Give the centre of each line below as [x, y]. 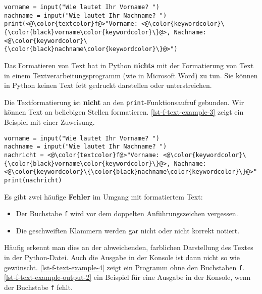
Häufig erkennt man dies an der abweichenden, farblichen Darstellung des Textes [129, 247]
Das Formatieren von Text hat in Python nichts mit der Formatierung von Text [129, 65]
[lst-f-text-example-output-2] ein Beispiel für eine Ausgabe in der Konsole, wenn [127, 277]
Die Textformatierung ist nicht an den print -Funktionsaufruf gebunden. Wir [124, 102]
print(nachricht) [33, 180]
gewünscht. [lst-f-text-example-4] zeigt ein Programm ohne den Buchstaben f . [124, 267]
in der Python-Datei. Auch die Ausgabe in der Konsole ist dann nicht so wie [122, 257]
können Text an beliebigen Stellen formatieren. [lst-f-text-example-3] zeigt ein [124, 112]
